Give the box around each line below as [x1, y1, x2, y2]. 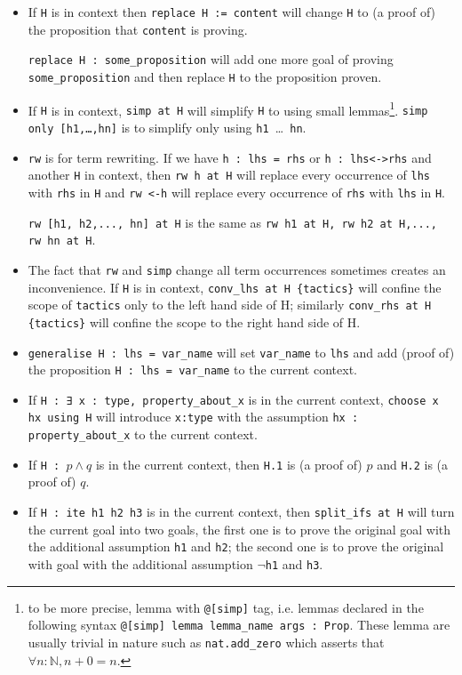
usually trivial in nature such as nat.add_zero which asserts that [28, 632, 385, 651]
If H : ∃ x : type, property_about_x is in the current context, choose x [28, 390, 439, 408]
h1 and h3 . [265, 554, 323, 573]
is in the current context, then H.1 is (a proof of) [95, 454, 362, 473]
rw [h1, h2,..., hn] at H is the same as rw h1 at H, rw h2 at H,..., [28, 213, 437, 231]
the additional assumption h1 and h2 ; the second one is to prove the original [28, 537, 444, 556]
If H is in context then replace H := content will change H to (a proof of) [28, 3, 436, 20]
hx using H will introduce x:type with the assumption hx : [28, 407, 359, 426]
